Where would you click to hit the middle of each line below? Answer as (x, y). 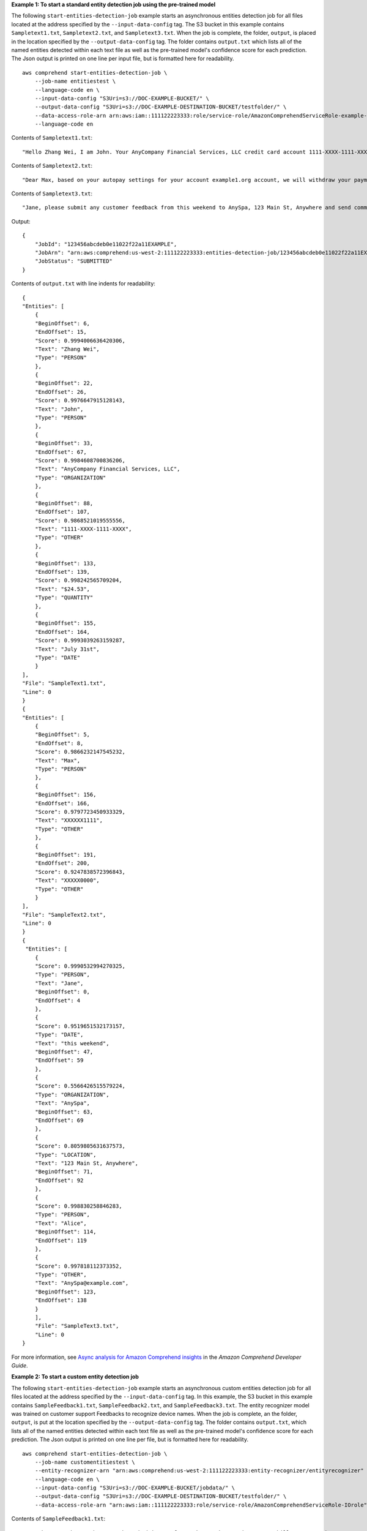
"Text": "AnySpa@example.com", (82, 1283)
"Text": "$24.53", (62, 589)
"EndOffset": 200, (62, 863)
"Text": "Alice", (61, 1223)
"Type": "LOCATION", (65, 1155)
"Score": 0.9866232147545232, (80, 752)
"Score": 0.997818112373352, (78, 1266)
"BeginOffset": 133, (65, 563)
